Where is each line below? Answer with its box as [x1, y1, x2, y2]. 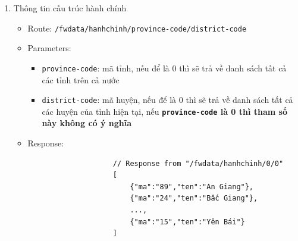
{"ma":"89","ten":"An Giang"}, [130, 182, 254, 191]
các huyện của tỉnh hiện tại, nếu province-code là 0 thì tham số [42, 105, 287, 117]
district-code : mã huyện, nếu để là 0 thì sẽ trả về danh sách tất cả [42, 93, 293, 106]
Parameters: [27, 42, 71, 54]
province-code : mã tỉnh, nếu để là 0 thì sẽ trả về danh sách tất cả [42, 61, 287, 74]
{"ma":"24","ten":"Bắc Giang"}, [130, 194, 258, 203]
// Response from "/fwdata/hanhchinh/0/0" [112, 159, 284, 168]
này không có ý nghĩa [42, 117, 132, 129]
